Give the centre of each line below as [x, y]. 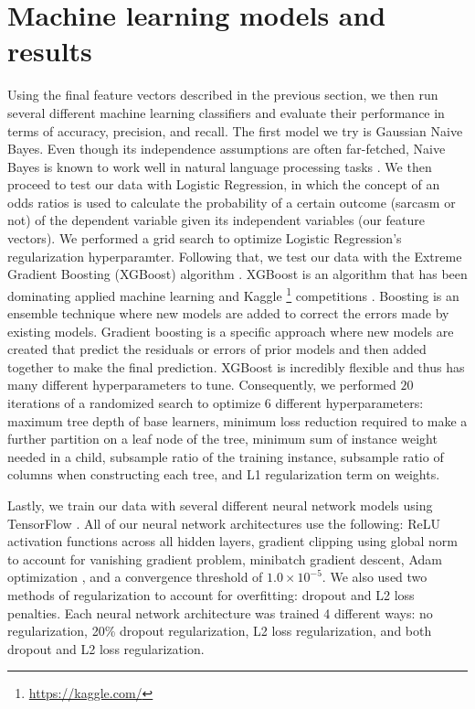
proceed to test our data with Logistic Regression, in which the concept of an [224, 184]
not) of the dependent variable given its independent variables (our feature [216, 220]
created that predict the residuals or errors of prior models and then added [217, 349]
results [50, 51]
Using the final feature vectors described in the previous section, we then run [223, 95]
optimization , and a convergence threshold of [135, 577]
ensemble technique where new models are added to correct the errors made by [228, 313]
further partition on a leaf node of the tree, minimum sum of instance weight [222, 439]
